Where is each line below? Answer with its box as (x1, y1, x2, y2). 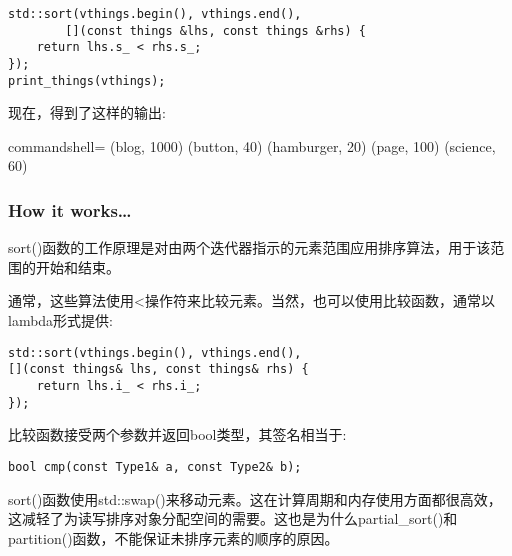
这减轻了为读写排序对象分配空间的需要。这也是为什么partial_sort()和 (8, 508, 458, 529)
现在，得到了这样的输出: (8, 102, 166, 123)
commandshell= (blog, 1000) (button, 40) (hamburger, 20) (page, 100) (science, (8, 135, 496, 156)
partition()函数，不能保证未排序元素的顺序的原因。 (8, 527, 339, 548)
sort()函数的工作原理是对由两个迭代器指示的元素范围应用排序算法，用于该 (8, 237, 491, 258)
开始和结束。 (35, 256, 120, 277)
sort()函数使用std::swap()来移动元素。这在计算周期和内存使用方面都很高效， (8, 488, 502, 509)
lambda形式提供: (8, 310, 114, 331)
